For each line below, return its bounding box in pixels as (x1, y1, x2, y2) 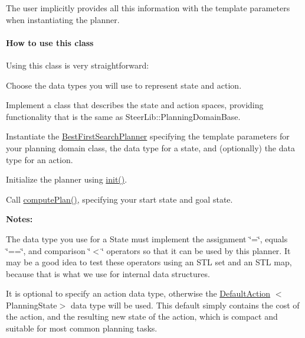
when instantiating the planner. (6, 13, 120, 25)
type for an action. (6, 153, 73, 165)
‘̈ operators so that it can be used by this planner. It (101, 244, 291, 256)
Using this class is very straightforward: (6, 58, 149, 71)
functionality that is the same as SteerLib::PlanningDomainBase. (6, 110, 241, 122)
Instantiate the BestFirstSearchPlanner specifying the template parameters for (6, 130, 290, 142)
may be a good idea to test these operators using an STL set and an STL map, (6, 256, 292, 268)
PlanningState (6, 298, 57, 311)
